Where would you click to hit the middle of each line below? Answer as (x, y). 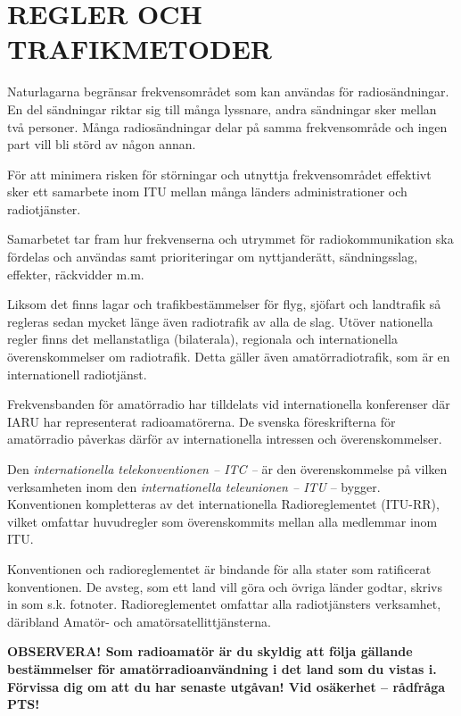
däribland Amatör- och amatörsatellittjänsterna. (139, 621)
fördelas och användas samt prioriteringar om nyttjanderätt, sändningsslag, (213, 257)
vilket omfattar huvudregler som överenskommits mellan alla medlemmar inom (222, 521)
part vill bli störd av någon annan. (102, 144)
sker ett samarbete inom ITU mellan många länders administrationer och (207, 191)
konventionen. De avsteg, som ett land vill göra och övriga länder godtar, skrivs (225, 586)
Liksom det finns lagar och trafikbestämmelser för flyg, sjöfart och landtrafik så (224, 304)
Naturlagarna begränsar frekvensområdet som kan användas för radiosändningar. (228, 92)
